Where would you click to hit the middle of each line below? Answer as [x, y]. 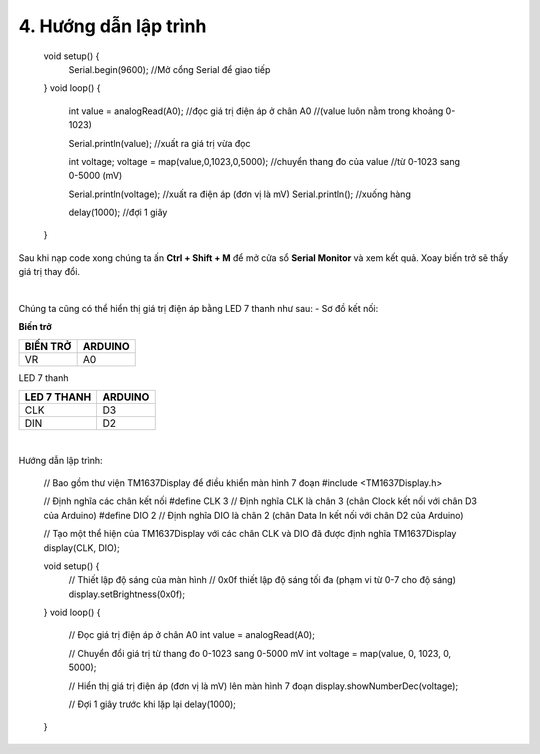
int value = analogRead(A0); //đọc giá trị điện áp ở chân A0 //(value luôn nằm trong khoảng [256, 111]
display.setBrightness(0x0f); [126, 594]
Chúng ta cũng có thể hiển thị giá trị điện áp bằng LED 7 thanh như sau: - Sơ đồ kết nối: [198, 309]
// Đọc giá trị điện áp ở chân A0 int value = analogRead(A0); [191, 635]
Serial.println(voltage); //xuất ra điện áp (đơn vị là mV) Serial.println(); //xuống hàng [240, 194]
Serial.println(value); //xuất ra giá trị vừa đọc [159, 143]
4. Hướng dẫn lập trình [112, 26]
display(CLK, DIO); [81, 547]
